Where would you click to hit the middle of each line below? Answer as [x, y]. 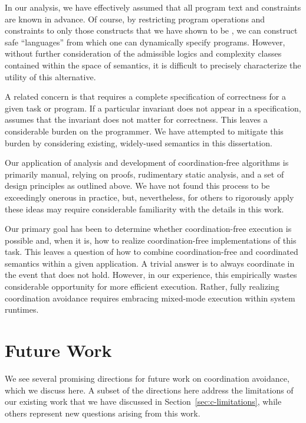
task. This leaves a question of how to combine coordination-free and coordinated [152, 252]
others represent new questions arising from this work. [103, 413]
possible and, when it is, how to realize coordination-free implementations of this [151, 240]
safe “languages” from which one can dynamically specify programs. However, [145, 42]
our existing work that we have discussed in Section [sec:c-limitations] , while [143, 401]
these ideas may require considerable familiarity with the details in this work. [144, 209]
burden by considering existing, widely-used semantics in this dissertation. [139, 142]
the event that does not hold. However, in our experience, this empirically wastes [151, 275]
